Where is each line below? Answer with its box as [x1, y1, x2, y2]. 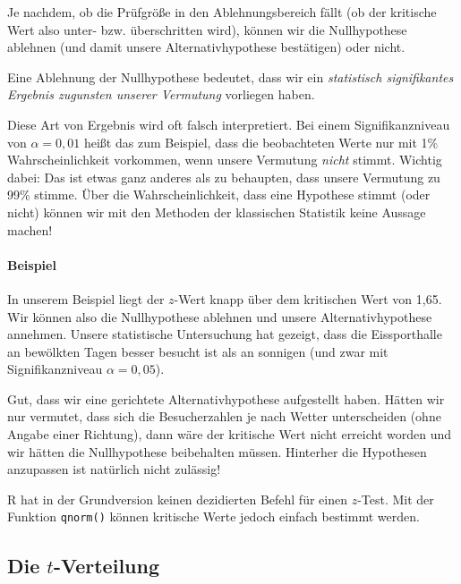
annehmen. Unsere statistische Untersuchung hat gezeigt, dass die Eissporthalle [7, 325, 442, 343]
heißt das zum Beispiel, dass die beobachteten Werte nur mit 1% [83, 132, 439, 151]
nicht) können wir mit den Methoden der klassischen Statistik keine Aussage [7, 202, 426, 221]
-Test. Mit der [357, 489, 434, 508]
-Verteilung [53, 551, 159, 579]
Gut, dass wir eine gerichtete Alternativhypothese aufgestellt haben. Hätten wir [7, 389, 445, 408]
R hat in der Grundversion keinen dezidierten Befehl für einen [7, 489, 347, 508]
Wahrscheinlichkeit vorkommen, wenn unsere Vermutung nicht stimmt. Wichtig [7, 150, 442, 169]
